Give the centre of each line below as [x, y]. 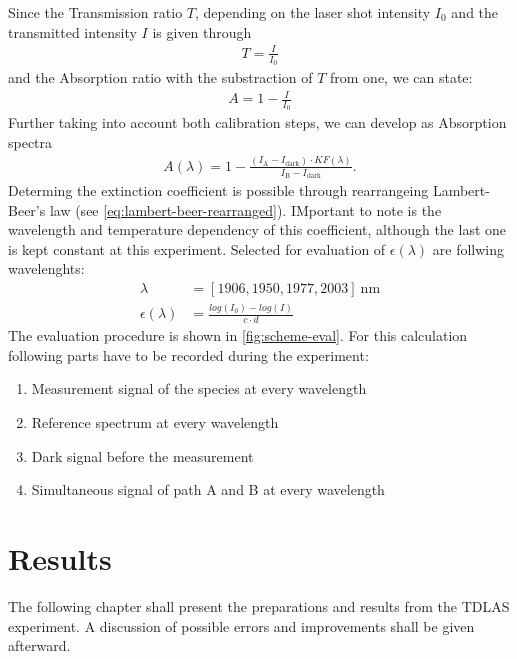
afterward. [39, 645]
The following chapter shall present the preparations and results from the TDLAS [259, 605]
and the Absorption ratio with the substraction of [160, 76]
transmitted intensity [72, 31]
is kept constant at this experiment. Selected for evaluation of [197, 248]
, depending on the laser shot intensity [313, 12]
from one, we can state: [401, 76]
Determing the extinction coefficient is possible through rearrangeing [218, 190]
